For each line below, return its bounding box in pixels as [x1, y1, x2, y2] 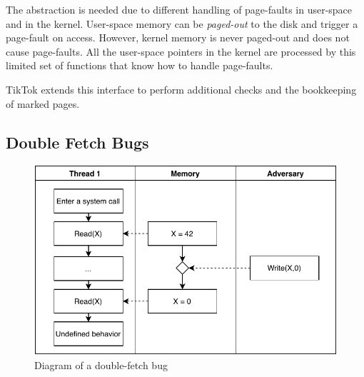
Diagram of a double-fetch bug [34, 358, 168, 373]
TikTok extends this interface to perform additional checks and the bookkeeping [6, 81, 357, 96]
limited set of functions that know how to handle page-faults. [6, 58, 273, 73]
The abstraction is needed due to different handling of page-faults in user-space [6, 2, 353, 16]
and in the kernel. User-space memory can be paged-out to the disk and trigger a [6, 16, 358, 31]
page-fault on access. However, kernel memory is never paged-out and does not [6, 30, 350, 45]
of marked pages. [6, 96, 80, 111]
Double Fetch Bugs [6, 131, 149, 153]
